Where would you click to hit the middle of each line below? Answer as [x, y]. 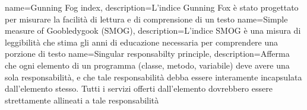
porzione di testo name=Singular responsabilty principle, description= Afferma [147, 54]
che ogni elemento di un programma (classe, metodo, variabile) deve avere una [147, 65]
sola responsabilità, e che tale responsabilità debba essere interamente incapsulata [153, 77]
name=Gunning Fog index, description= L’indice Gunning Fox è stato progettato [152, 7]
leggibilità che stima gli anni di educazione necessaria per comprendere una [142, 42]
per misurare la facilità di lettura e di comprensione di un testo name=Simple [146, 19]
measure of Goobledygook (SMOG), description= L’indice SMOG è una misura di [153, 30]
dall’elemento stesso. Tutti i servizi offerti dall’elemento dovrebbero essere [139, 88]
